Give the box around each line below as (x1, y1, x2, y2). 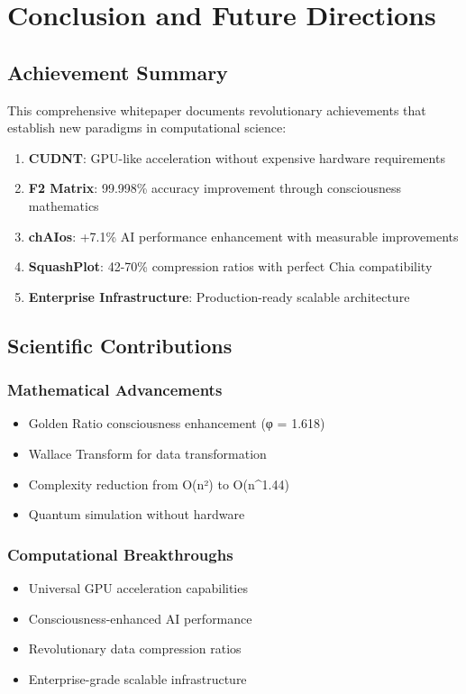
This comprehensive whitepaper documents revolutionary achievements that (7, 100, 426, 119)
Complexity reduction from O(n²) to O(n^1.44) (28, 474, 289, 493)
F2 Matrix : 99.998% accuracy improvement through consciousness (28, 178, 402, 197)
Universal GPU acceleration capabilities (28, 578, 248, 597)
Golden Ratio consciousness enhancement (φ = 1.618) (28, 414, 325, 433)
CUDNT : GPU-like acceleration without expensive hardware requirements (28, 148, 445, 167)
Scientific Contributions (7, 331, 233, 359)
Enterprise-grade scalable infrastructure (28, 669, 247, 688)
